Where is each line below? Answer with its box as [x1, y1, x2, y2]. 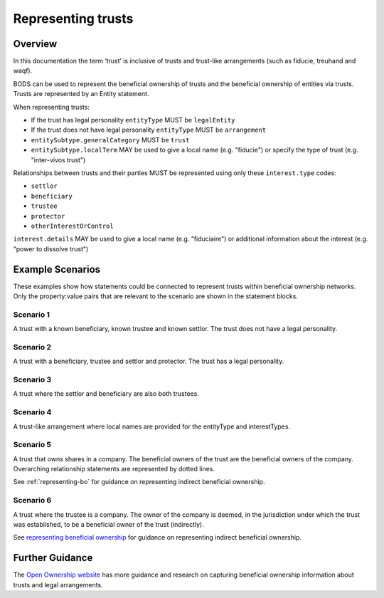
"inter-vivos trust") [31, 155, 86, 164]
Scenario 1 [13, 310, 50, 320]
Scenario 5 [13, 440, 52, 450]
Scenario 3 [13, 374, 52, 384]
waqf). [13, 66, 33, 75]
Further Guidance [13, 552, 93, 564]
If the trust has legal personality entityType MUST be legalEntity [31, 116, 235, 125]
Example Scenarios [13, 263, 101, 276]
